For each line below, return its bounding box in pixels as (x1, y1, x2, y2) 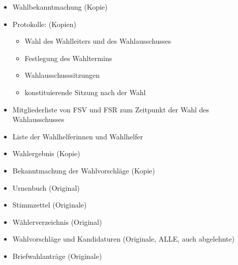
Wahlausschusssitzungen (24, 70, 100, 80)
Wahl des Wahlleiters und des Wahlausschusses (24, 36, 171, 46)
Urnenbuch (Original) (12, 182, 80, 193)
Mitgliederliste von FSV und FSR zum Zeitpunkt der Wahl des (12, 104, 210, 114)
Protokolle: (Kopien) (12, 18, 76, 29)
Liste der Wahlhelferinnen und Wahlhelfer (12, 131, 143, 141)
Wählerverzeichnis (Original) (12, 216, 102, 227)
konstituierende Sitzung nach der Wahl (24, 86, 146, 97)
